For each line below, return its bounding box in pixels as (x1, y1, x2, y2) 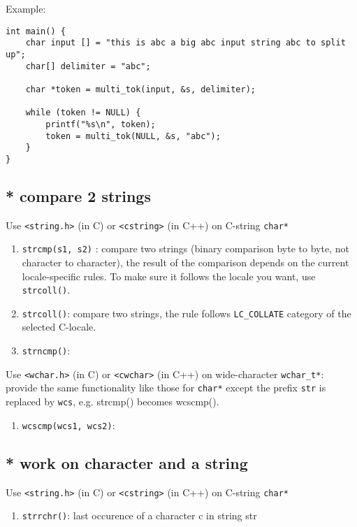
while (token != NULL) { (25, 108, 141, 118)
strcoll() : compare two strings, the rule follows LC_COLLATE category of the (22, 305, 351, 320)
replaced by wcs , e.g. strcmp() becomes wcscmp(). (6, 394, 219, 409)
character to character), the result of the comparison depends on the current (22, 254, 349, 269)
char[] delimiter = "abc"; (25, 61, 151, 71)
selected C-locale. (22, 319, 96, 334)
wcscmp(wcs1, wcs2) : (22, 417, 115, 432)
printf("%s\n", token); (45, 119, 156, 129)
